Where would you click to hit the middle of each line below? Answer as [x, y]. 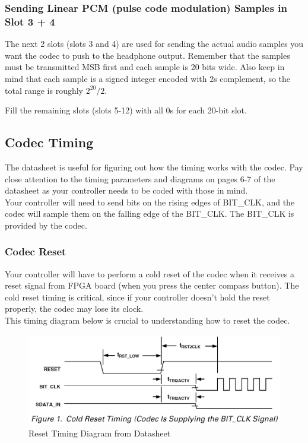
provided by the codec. [46, 225]
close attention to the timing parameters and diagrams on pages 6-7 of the [140, 178]
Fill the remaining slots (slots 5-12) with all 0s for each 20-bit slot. [126, 110]
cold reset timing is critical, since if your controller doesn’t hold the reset [137, 297]
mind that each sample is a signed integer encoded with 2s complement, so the [148, 78]
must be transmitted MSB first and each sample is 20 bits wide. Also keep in [145, 67]
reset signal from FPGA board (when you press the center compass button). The [152, 285]
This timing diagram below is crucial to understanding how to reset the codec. [147, 320]
